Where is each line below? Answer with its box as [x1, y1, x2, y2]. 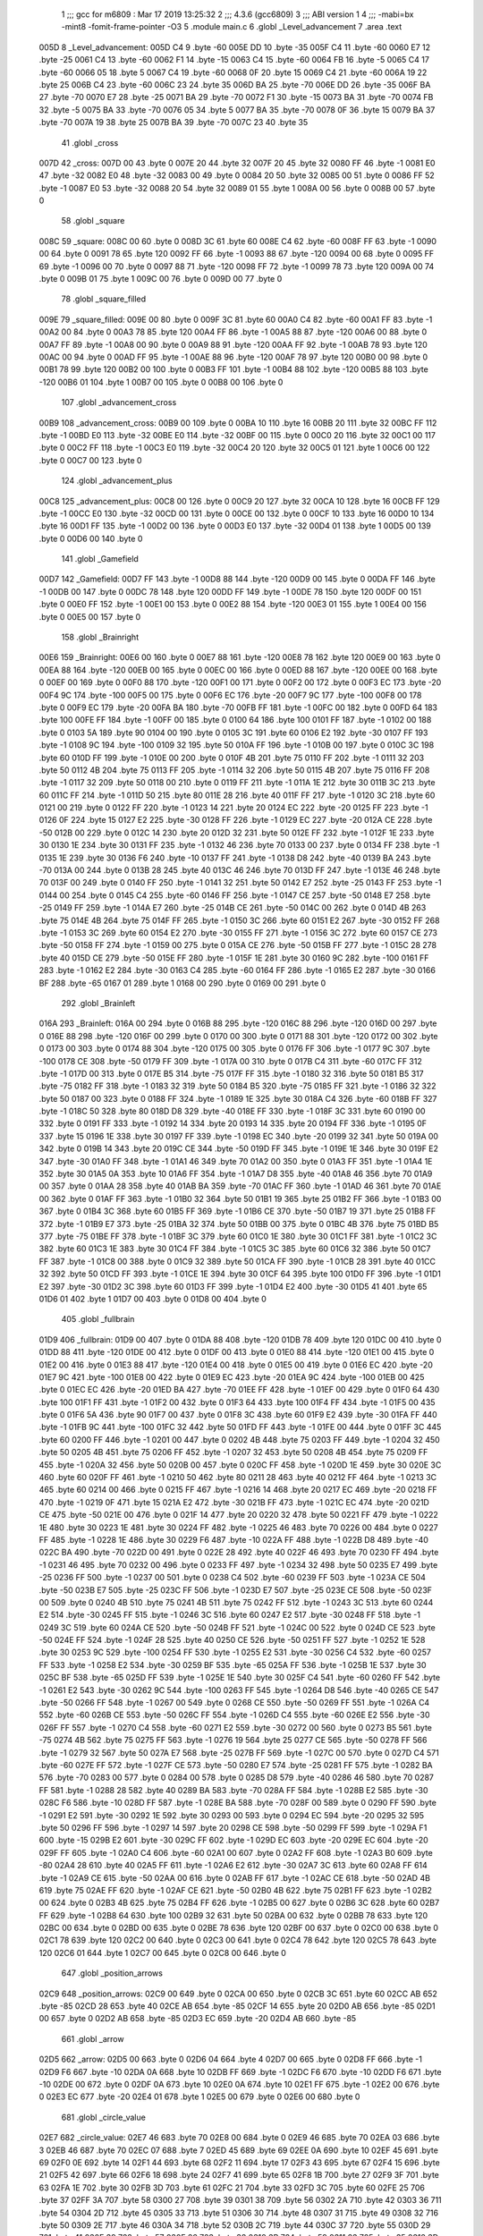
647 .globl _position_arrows [61, 1968, 163, 1978]
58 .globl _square [61, 216, 125, 226]
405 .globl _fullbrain [61, 1314, 135, 1325]
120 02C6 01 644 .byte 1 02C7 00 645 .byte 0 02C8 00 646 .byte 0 [38, 1947, 286, 1958]
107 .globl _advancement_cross [61, 397, 177, 408]
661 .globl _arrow [61, 2033, 124, 2044]
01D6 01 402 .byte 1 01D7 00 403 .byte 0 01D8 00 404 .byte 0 [38, 1293, 267, 1304]
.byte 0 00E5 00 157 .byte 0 [38, 611, 141, 622]
